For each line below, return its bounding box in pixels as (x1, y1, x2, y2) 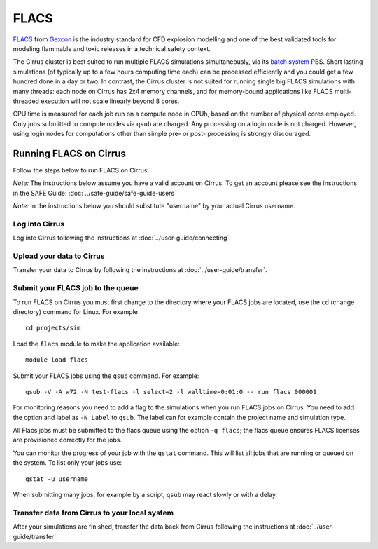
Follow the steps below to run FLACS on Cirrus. (13, 165, 150, 175)
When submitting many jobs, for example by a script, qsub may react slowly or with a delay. (13, 491, 278, 499)
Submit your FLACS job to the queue (13, 283, 139, 293)
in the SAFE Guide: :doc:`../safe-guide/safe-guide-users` (13, 189, 177, 197)
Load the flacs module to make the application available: (13, 339, 180, 348)
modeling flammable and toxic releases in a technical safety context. (13, 44, 211, 53)
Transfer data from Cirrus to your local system (13, 508, 174, 517)
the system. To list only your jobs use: (13, 459, 122, 467)
